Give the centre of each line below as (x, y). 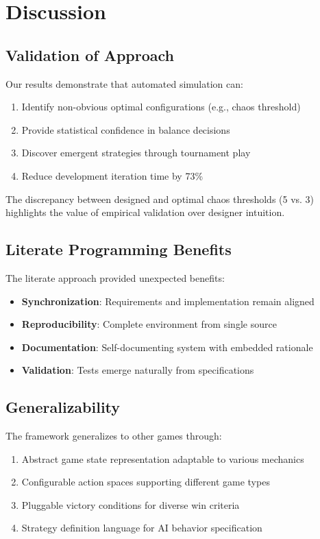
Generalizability (63, 407)
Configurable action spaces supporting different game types (146, 482)
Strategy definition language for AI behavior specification (142, 528)
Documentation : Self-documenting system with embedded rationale (167, 347)
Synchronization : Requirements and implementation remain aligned (168, 301)
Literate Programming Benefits (119, 249)
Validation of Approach (90, 55)
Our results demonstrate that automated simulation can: (124, 83)
